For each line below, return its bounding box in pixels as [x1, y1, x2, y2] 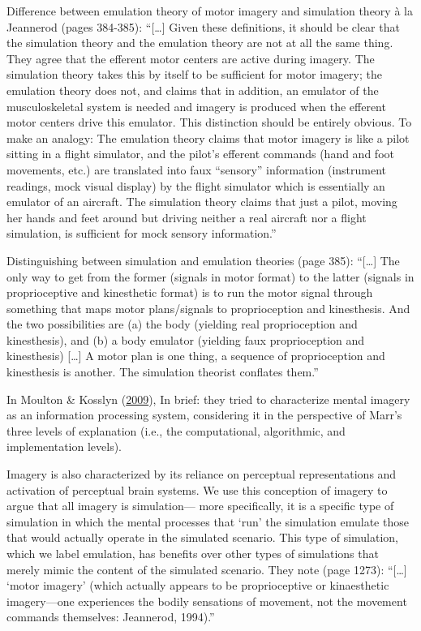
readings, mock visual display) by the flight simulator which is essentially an [6, 177, 385, 194]
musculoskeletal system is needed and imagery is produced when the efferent [6, 97, 386, 114]
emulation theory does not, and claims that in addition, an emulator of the [6, 81, 379, 98]
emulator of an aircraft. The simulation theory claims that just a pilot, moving [6, 193, 397, 210]
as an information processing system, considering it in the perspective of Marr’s [6, 406, 402, 423]
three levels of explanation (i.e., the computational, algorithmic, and [6, 422, 346, 439]
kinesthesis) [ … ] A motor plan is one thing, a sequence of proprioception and [6, 347, 385, 364]
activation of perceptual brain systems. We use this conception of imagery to [6, 481, 388, 498]
